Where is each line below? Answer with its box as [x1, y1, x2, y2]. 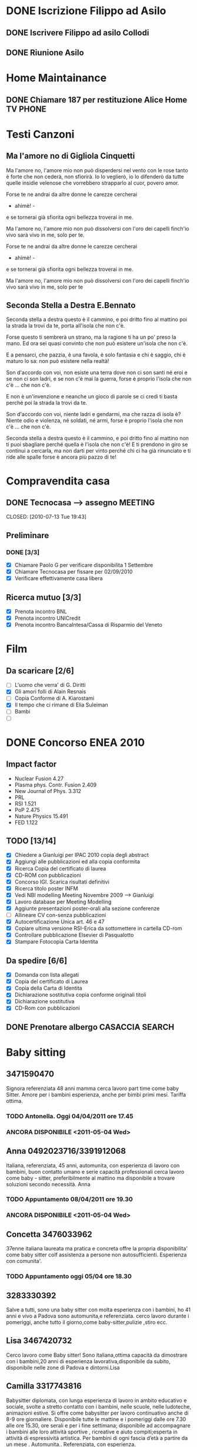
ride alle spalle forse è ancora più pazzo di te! [6, 453, 116, 461]
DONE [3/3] [6, 548, 40, 556]
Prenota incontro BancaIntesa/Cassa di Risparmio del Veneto [14, 621, 163, 628]
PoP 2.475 [14, 806, 40, 813]
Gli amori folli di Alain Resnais [14, 688, 86, 695]
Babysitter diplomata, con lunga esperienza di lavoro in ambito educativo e [6, 1397, 187, 1404]
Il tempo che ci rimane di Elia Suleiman [14, 701, 109, 709]
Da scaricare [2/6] [6, 666, 75, 676]
